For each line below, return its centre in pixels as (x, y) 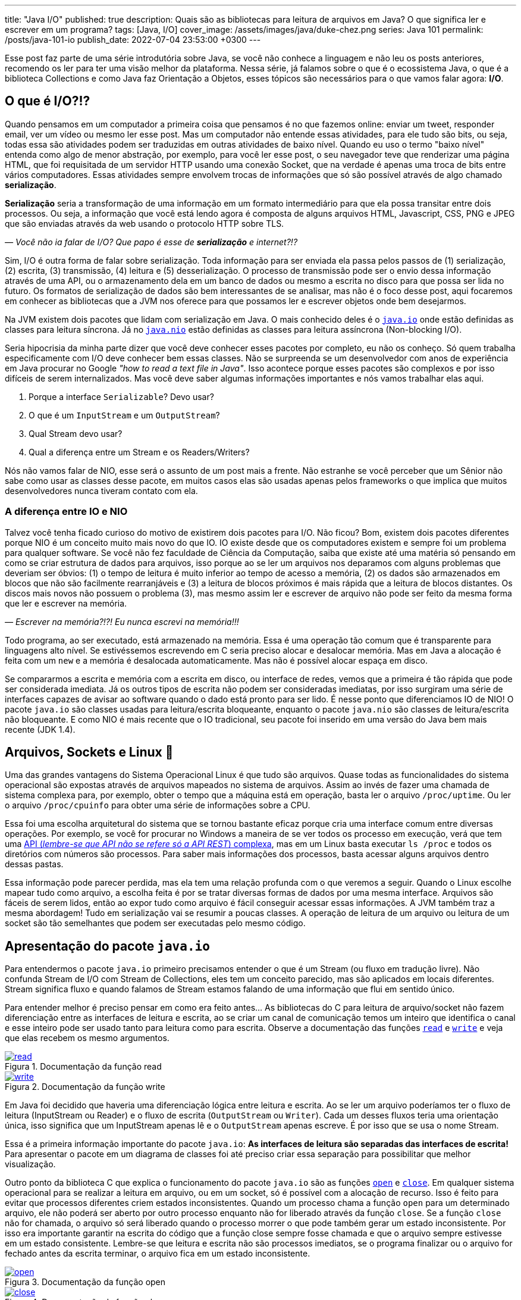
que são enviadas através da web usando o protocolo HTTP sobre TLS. (145, 223)
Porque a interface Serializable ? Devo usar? (121, 396)
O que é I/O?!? (48, 101)
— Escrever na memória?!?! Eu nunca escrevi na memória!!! (122, 621)
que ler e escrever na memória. (66, 603)
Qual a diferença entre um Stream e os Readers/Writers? (139, 452)
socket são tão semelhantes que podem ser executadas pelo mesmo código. (155, 923)
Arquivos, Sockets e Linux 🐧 (89, 752)
